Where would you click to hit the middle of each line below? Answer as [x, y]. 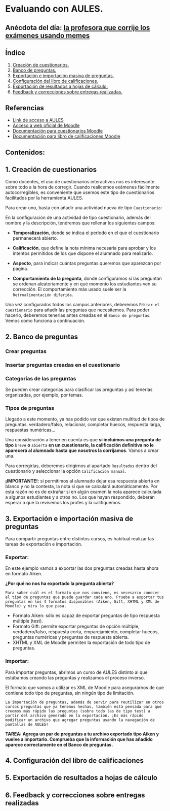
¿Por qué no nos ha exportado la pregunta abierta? [60, 583]
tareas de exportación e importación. [44, 544]
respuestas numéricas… [30, 430]
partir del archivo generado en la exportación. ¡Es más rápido [74, 716]
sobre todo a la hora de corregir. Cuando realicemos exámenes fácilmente [83, 187]
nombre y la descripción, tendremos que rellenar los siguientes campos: [80, 223]
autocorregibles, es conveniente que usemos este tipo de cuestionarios [80, 192]
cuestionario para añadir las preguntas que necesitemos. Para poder [77, 310]
